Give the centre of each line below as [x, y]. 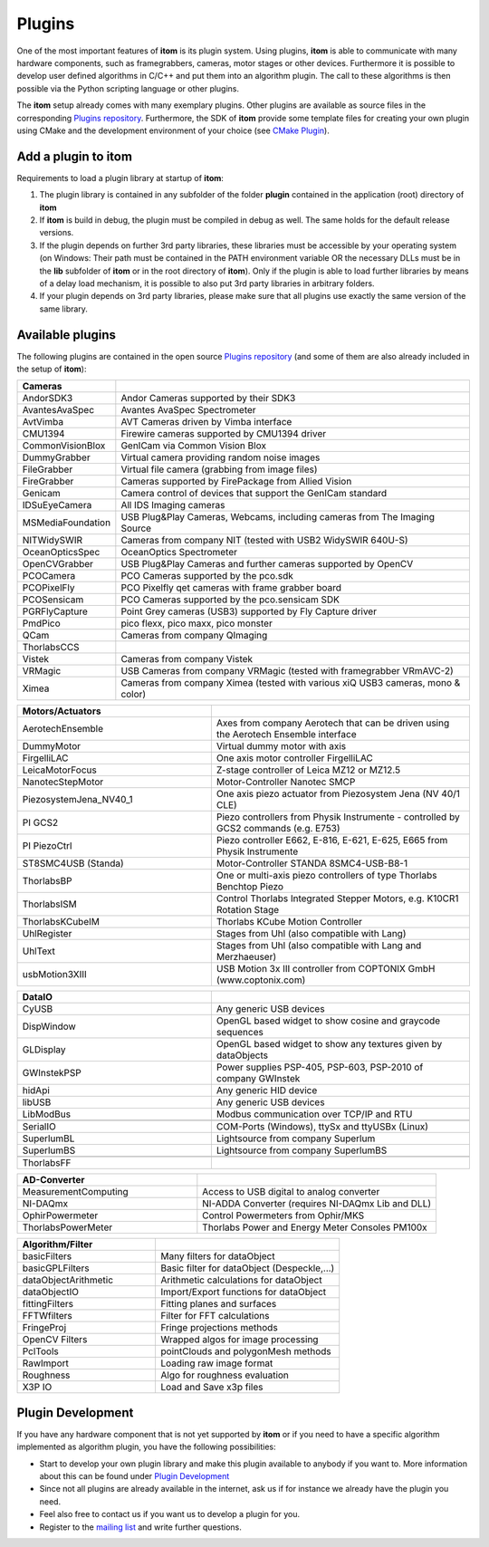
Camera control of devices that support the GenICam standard [254, 494]
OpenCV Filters [55, 1340]
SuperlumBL [48, 1139]
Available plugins [67, 335]
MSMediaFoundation [67, 523]
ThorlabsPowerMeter [67, 1227]
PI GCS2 [40, 822]
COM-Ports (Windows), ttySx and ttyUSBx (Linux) [322, 1127]
